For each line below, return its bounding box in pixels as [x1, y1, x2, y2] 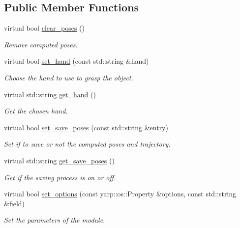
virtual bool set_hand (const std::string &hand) [4, 56, 149, 66]
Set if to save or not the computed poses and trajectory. [4, 139, 171, 149]
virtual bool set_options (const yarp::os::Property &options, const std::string [4, 189, 237, 199]
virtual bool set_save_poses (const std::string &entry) [4, 122, 168, 132]
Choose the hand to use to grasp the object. [4, 72, 133, 82]
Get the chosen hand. [4, 106, 68, 116]
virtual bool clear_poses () [4, 23, 85, 33]
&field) [4, 198, 25, 208]
